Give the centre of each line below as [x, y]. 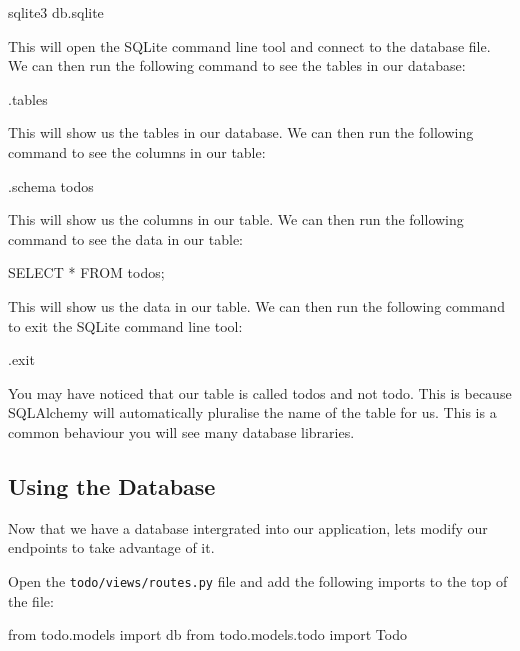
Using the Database [112, 485]
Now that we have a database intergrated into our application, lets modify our [248, 527]
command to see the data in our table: [125, 238]
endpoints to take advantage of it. [111, 547]
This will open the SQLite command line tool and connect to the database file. [249, 45]
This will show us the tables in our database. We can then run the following [241, 132]
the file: [31, 600]
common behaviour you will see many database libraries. [181, 431]
